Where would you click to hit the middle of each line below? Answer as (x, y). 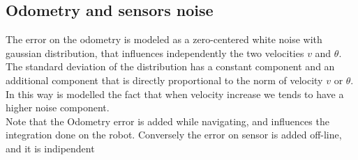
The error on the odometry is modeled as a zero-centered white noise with (164, 39)
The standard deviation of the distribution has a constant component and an (170, 66)
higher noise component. (58, 107)
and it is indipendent (50, 148)
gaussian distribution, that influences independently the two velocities (155, 53)
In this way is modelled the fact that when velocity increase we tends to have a (175, 94)
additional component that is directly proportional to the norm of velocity (164, 80)
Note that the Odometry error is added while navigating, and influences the (167, 121)
